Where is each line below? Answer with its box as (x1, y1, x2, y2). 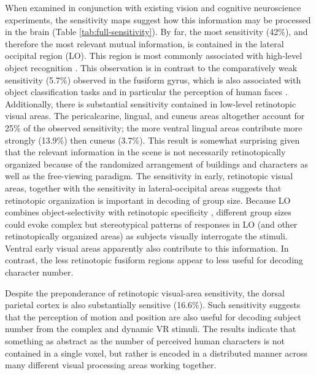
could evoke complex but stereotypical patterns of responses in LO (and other (5, 217, 298, 230)
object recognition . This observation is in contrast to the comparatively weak (5, 61, 298, 74)
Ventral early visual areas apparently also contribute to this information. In (5, 241, 289, 254)
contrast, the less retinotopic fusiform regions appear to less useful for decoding (5, 253, 303, 266)
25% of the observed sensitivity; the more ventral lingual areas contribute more (5, 121, 303, 134)
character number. (5, 266, 74, 279)
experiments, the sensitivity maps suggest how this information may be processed (5, 13, 311, 26)
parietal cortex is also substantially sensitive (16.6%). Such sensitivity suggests (5, 298, 301, 311)
